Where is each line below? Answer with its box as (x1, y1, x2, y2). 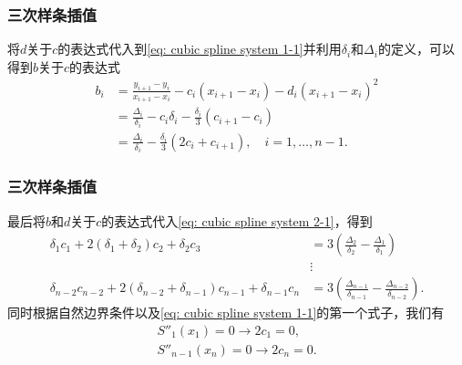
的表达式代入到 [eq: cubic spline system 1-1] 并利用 (57, 39, 342, 58)
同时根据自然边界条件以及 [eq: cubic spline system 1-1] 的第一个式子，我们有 (7, 303, 445, 322)
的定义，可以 (377, 39, 455, 58)
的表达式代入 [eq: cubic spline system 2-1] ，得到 (101, 211, 373, 230)
